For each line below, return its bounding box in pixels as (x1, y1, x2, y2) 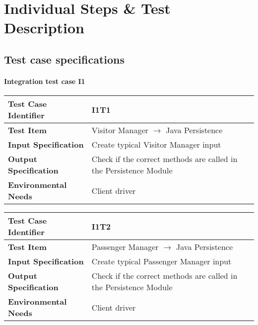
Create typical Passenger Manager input (91, 255, 232, 267)
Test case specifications (4, 51, 125, 67)
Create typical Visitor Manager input (91, 139, 221, 151)
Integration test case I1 (4, 76, 85, 86)
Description (4, 17, 85, 38)
